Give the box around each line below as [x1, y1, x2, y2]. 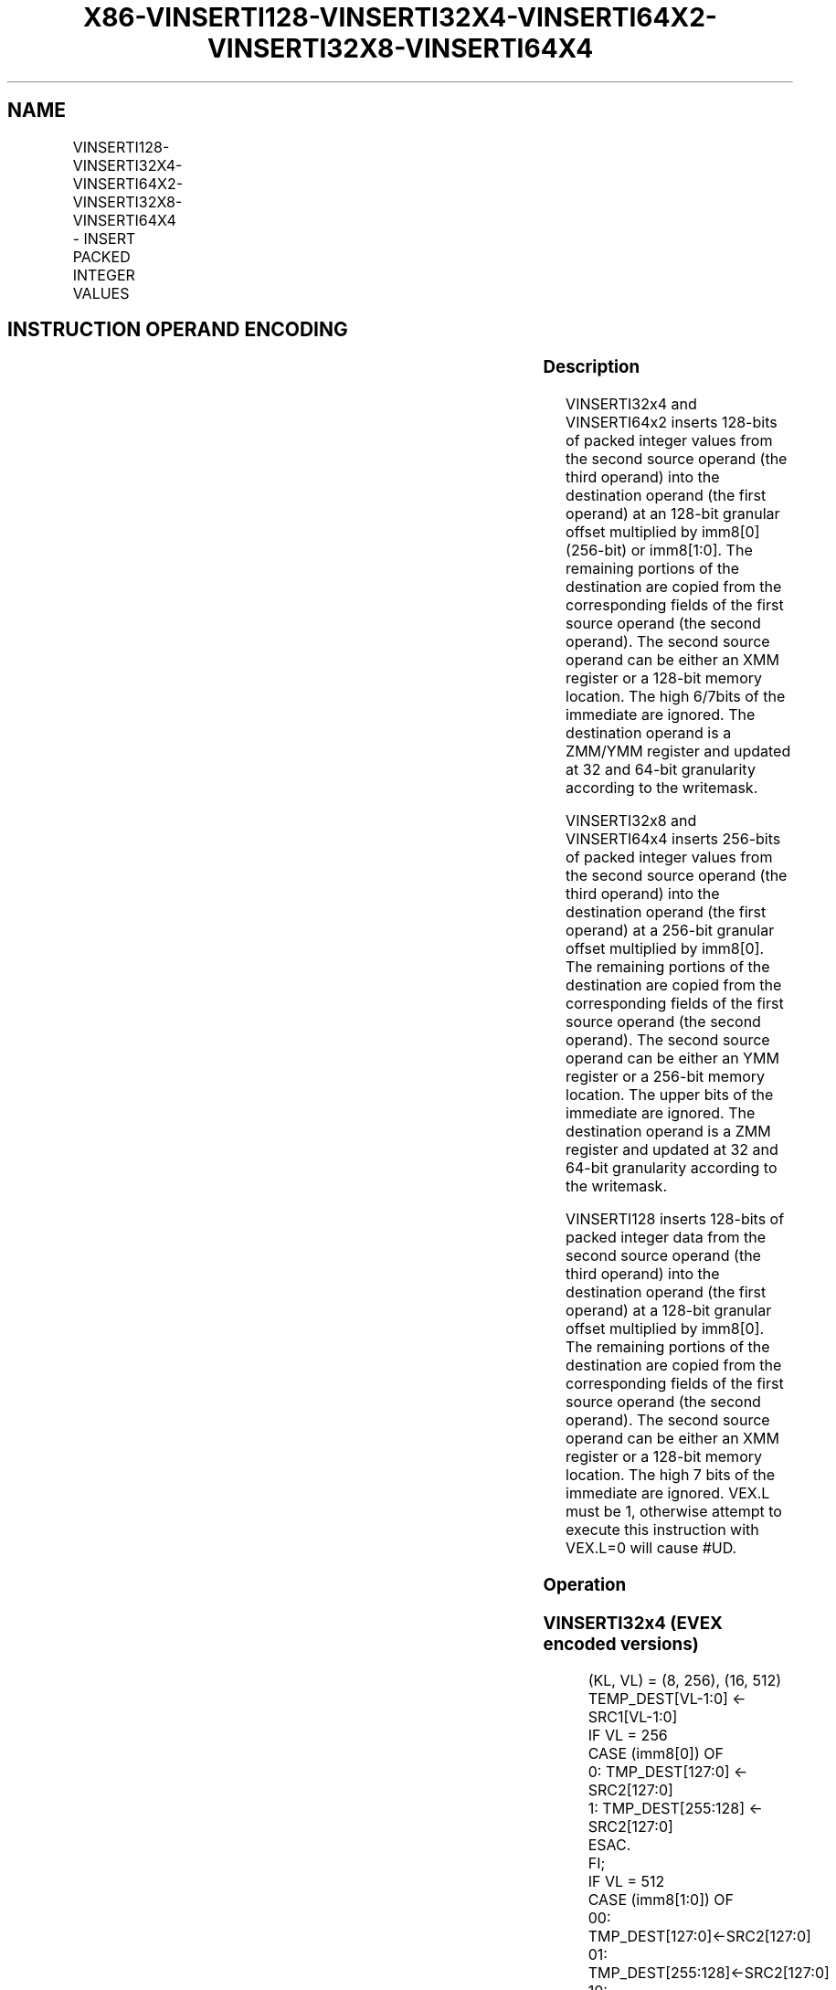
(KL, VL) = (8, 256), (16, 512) [587, 1671, 781, 1690]
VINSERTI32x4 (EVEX [543, 1612, 723, 1634]
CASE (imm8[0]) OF [587, 1744, 724, 1763]
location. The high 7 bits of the [566, 1466, 776, 1485]
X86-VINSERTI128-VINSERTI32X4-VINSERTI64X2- [83, 2, 717, 33]
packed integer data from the [566, 1228, 767, 1247]
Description [543, 356, 640, 378]
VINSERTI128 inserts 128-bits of [566, 1210, 785, 1229]
